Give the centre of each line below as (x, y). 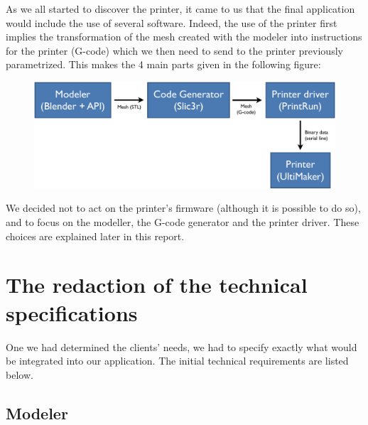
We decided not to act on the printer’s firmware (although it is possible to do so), (183, 208)
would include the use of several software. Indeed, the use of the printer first (172, 22)
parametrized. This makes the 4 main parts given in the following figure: (163, 64)
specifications (72, 312)
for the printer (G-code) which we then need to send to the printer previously (174, 50)
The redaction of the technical (157, 285)
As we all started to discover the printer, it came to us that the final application (180, 9)
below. (20, 374)
